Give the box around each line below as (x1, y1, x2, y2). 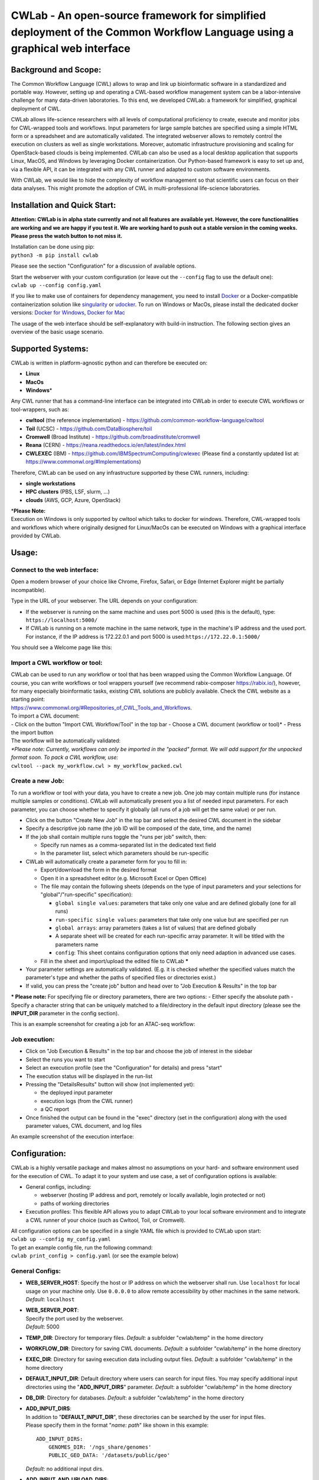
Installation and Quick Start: (11, 200, 116, 210)
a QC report (40, 1106, 69, 1113)
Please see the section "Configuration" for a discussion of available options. (11, 262, 196, 269)
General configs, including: (25, 1183, 92, 1191)
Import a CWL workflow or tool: (11, 658, 103, 667)
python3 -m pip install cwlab (11, 252, 99, 259)
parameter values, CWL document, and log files (25, 1122, 142, 1129)
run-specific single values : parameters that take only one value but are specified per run (55, 916, 289, 923)
